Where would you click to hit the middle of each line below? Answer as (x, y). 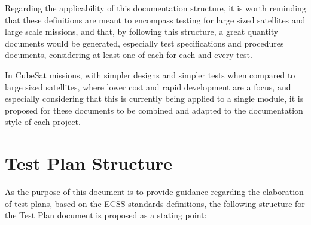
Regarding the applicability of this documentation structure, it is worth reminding (155, 8)
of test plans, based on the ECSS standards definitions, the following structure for (155, 203)
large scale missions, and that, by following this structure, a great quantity (142, 31)
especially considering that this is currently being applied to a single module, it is (154, 98)
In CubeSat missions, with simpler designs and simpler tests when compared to (150, 75)
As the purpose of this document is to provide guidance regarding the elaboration (154, 192)
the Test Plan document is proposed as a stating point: (106, 215)
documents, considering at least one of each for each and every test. (129, 55)
